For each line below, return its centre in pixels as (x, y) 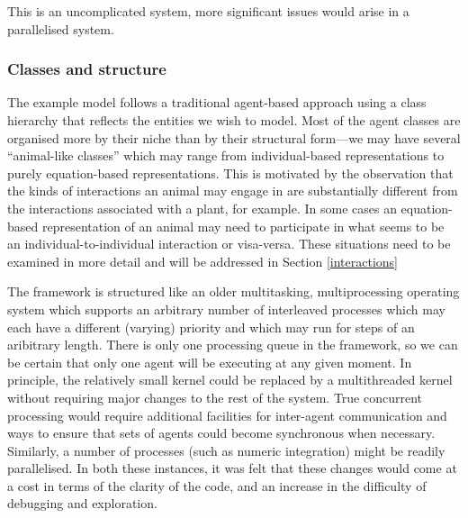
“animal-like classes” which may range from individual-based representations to (226, 155)
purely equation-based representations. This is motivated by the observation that (230, 173)
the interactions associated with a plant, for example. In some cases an (202, 208)
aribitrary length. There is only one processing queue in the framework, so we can (233, 345)
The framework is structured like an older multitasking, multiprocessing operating (234, 291)
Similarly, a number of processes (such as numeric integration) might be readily (226, 450)
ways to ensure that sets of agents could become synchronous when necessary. (221, 433)
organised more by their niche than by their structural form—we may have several (234, 137)
